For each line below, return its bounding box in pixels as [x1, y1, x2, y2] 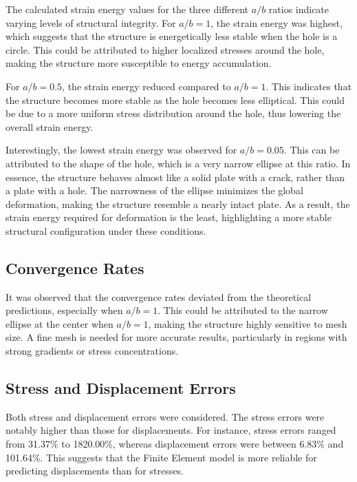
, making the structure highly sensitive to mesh [148, 316, 347, 331]
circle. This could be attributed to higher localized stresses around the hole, [6, 42, 325, 56]
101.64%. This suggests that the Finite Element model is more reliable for [6, 450, 317, 464]
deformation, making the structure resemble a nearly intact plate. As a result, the [6, 196, 350, 211]
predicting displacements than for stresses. [6, 463, 184, 478]
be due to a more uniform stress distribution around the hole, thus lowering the [6, 106, 341, 120]
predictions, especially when [6, 303, 123, 317]
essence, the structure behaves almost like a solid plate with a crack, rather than [6, 169, 345, 184]
